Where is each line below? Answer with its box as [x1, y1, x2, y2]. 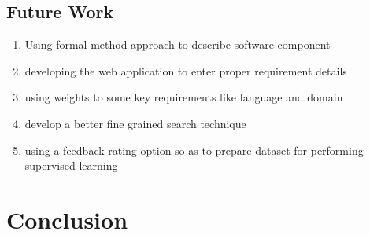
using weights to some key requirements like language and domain [24, 89, 343, 105]
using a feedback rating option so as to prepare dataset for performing [24, 141, 364, 158]
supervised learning [24, 157, 118, 174]
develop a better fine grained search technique [24, 115, 246, 131]
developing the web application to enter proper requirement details [24, 62, 347, 79]
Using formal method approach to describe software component [24, 36, 331, 53]
